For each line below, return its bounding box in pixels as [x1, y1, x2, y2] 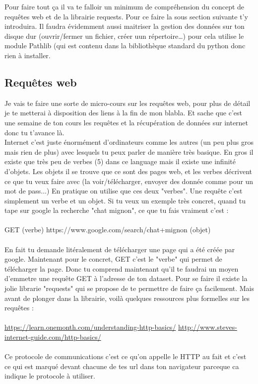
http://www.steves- [178, 322, 237, 332]
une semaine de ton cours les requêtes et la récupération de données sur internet [4, 117, 249, 127]
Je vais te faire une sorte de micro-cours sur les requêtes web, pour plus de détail [4, 97, 251, 108]
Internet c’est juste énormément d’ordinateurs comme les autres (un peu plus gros [4, 137, 254, 147]
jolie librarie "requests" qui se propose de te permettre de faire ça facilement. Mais [4, 283, 255, 293]
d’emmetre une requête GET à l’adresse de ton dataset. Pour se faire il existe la [4, 273, 248, 284]
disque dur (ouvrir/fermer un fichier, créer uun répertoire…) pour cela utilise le [4, 30, 244, 41]
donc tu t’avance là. [4, 127, 64, 137]
